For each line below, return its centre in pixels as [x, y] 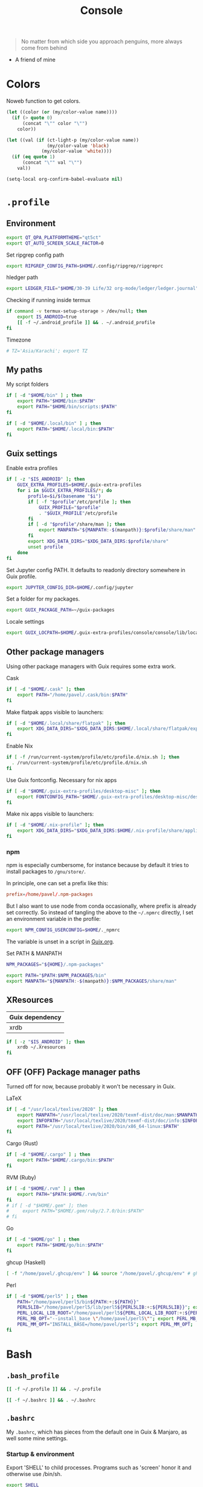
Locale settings [25, 622]
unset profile [46, 547]
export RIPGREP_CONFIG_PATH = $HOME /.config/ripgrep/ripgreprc [85, 266]
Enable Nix [20, 746]
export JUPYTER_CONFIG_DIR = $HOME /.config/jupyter [70, 587]
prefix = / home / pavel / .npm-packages [50, 895]
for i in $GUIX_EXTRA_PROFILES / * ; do [65, 491]
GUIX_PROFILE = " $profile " [70, 507]
